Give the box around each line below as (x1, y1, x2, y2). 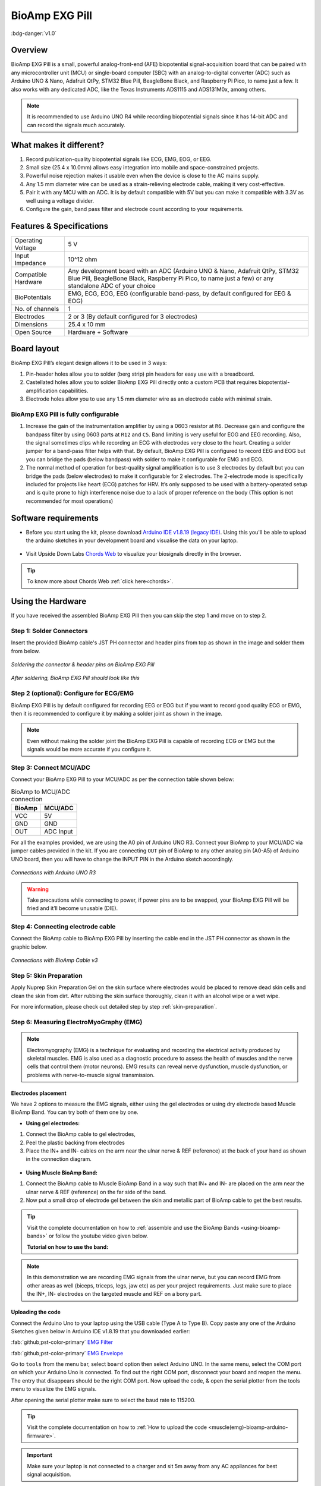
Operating (14, 236, 43, 244)
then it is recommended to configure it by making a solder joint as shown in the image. (11, 710, 223, 717)
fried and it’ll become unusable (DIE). (27, 905, 118, 912)
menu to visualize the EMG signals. (11, 1386, 97, 1393)
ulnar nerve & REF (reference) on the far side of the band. (26, 1188, 166, 1195)
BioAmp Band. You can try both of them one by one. (11, 1109, 139, 1116)
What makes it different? (11, 140, 105, 150)
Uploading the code (11, 1308, 61, 1316)
